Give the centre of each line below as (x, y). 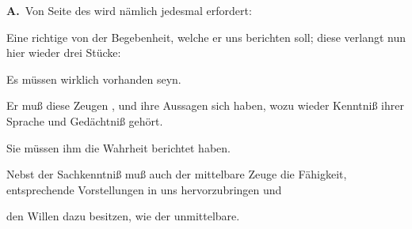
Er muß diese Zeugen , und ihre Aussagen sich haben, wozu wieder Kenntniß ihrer (205, 105)
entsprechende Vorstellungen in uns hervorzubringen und (144, 189)
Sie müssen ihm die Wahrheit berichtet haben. (118, 147)
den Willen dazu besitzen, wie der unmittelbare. (123, 216)
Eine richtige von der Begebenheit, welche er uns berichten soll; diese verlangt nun (206, 37)
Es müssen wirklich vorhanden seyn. (94, 79)
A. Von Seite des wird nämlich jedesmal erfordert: (129, 10)
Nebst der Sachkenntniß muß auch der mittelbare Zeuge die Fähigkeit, (177, 174)
